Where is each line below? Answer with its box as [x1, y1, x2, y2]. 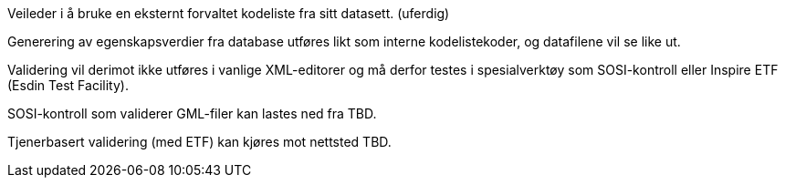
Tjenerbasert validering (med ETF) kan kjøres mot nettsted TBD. [7, 134, 392, 149]
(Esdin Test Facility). [7, 77, 129, 93]
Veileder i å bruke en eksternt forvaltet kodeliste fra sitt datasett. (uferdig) [7, 5, 450, 21]
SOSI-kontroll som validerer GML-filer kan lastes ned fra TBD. [7, 106, 377, 121]
